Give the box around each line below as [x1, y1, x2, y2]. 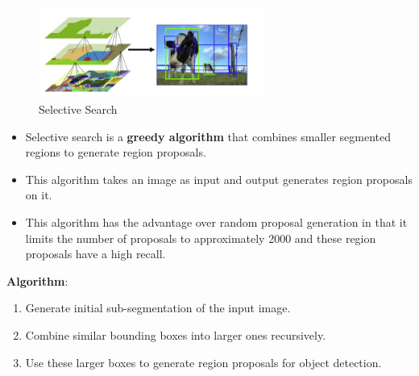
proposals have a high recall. [25, 245, 166, 262]
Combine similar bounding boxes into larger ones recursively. [25, 326, 326, 343]
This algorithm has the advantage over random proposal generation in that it [25, 213, 408, 230]
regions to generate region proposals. [25, 144, 206, 161]
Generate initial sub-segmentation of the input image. [25, 299, 291, 316]
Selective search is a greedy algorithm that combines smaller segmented [25, 127, 392, 144]
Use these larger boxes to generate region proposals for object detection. [25, 353, 382, 370]
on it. [25, 186, 52, 203]
